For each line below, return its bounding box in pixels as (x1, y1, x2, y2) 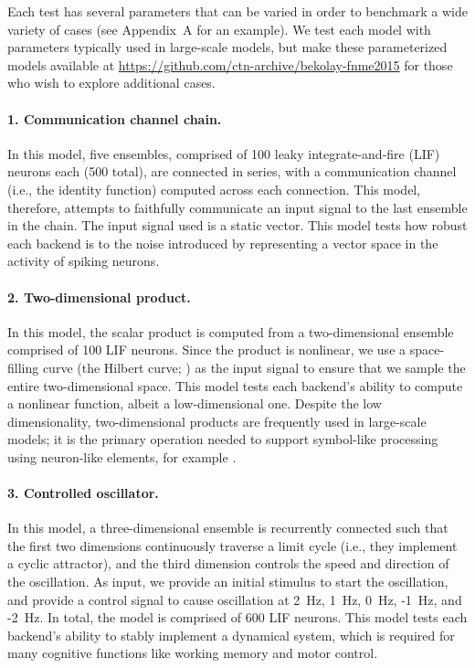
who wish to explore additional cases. (7, 73, 216, 92)
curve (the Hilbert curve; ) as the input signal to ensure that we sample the (42, 357, 466, 376)
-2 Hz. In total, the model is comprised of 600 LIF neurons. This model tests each (7, 608, 468, 627)
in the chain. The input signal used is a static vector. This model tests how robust (7, 216, 468, 235)
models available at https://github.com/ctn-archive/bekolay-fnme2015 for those (7, 55, 453, 74)
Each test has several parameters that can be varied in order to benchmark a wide (7, 2, 468, 20)
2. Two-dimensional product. (7, 287, 191, 306)
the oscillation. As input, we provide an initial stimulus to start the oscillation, (7, 572, 449, 591)
